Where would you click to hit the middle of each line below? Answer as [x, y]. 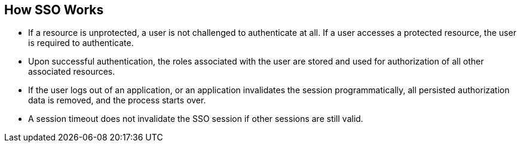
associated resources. [72, 72]
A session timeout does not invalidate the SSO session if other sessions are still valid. [196, 119]
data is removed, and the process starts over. [117, 100]
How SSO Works [54, 10]
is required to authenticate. [81, 43]
